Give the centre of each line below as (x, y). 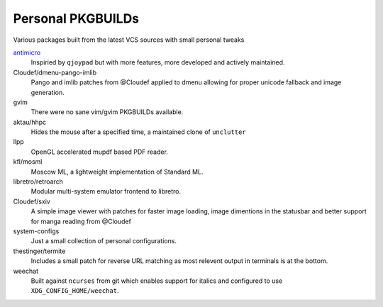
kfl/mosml (28, 162)
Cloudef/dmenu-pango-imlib (55, 72)
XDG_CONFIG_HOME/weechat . (75, 291)
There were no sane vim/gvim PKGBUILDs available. (107, 112)
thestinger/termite (39, 251)
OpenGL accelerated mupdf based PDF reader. (99, 152)
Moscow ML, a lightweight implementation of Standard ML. (117, 172)
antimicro (27, 52)
